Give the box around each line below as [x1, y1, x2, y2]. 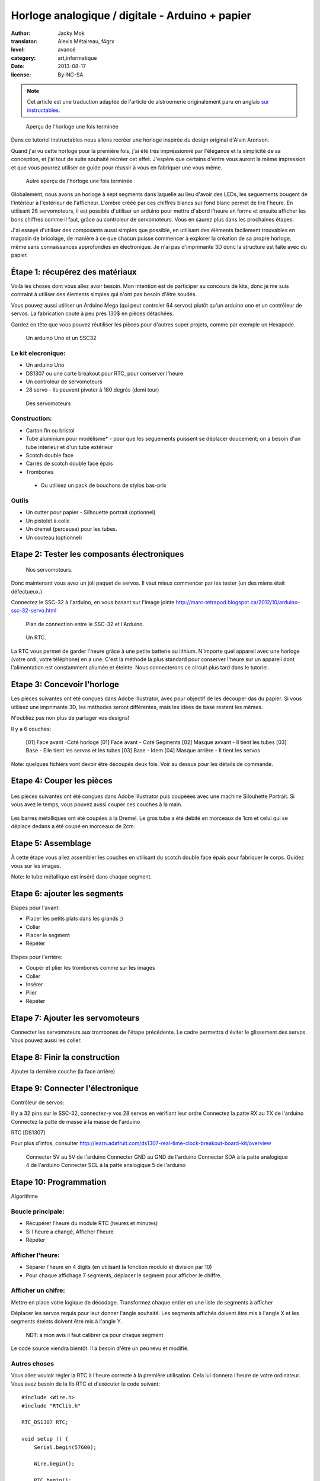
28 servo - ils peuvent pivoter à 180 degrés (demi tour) [25, 386, 159, 393]
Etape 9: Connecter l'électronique [11, 1083, 139, 1093]
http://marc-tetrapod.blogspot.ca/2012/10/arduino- [175, 599, 300, 606]
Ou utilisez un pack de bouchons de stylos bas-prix [40, 482, 167, 489]
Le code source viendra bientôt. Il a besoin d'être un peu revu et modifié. [11, 1345, 189, 1352]
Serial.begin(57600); [33, 1444, 97, 1451]
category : [11, 54, 36, 62]
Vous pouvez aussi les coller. [11, 1037, 82, 1044]
